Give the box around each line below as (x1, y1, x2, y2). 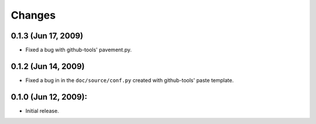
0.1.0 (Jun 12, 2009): (11, 92, 88, 102)
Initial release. (25, 107, 59, 114)
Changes (11, 9, 56, 22)
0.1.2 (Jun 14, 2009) (11, 61, 85, 71)
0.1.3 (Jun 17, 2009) (11, 31, 84, 41)
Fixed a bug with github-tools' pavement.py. (25, 47, 132, 54)
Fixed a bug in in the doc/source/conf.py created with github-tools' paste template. (25, 76, 234, 84)
